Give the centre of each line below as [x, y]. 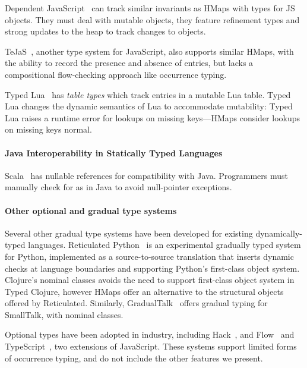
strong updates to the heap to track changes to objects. [105, 31]
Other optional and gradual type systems [91, 210]
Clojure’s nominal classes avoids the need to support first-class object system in [150, 280]
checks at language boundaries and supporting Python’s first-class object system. [152, 268]
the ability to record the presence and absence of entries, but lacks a [129, 63]
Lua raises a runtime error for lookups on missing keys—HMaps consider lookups [152, 117]
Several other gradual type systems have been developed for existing [129, 233]
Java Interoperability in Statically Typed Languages [114, 152]
